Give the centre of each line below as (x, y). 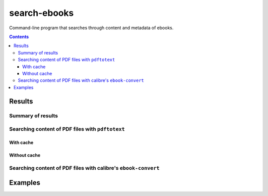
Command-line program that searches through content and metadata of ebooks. (91, 28)
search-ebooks (41, 13)
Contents (19, 37)
